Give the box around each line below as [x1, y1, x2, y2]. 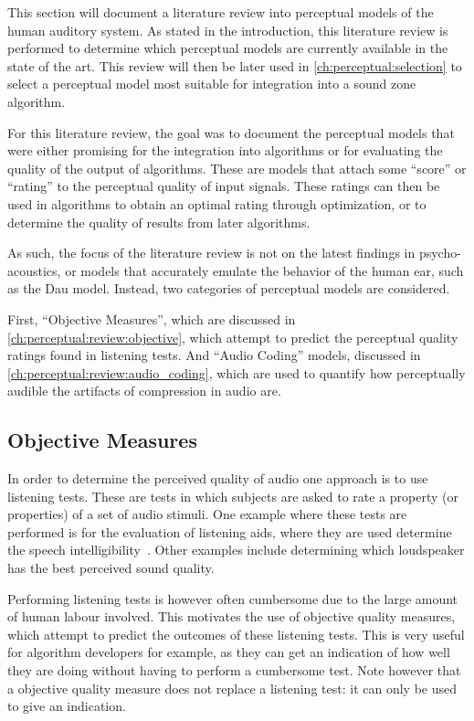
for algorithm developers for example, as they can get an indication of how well [7, 642, 450, 662]
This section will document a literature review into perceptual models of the [7, 3, 434, 21]
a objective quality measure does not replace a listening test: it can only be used [7, 678, 457, 697]
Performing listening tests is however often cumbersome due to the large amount [7, 588, 458, 608]
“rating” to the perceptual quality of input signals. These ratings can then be [7, 176, 440, 196]
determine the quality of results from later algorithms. [7, 212, 311, 231]
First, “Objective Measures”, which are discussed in [7, 309, 296, 328]
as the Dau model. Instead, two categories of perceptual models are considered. [7, 279, 450, 298]
